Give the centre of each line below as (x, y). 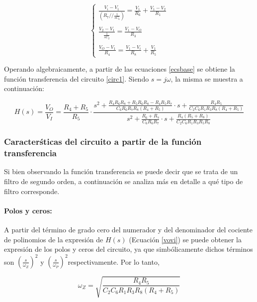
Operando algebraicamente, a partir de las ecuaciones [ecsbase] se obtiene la (120, 69)
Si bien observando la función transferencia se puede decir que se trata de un (121, 171)
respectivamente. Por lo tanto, (114, 261)
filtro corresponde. (32, 191)
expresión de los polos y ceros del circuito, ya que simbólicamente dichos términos (128, 249)
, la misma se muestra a (207, 78)
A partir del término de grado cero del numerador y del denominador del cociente (128, 230)
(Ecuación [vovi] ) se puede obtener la (185, 239)
